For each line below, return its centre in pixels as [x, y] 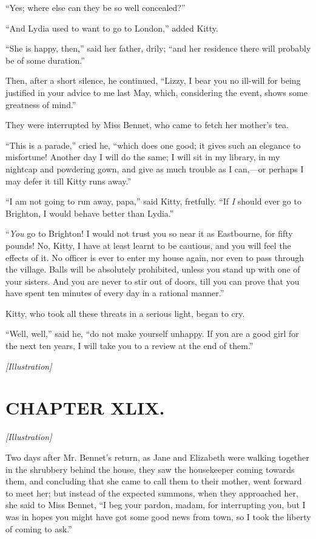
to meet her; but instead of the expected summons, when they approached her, [152, 493]
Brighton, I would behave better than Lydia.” [90, 213]
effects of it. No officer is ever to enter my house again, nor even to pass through [155, 257]
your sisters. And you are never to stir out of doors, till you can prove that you [153, 281]
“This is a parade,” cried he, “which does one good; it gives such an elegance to [153, 145]
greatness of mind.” [41, 104]
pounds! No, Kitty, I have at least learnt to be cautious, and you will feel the [148, 245]
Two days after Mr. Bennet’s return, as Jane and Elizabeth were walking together [157, 457]
